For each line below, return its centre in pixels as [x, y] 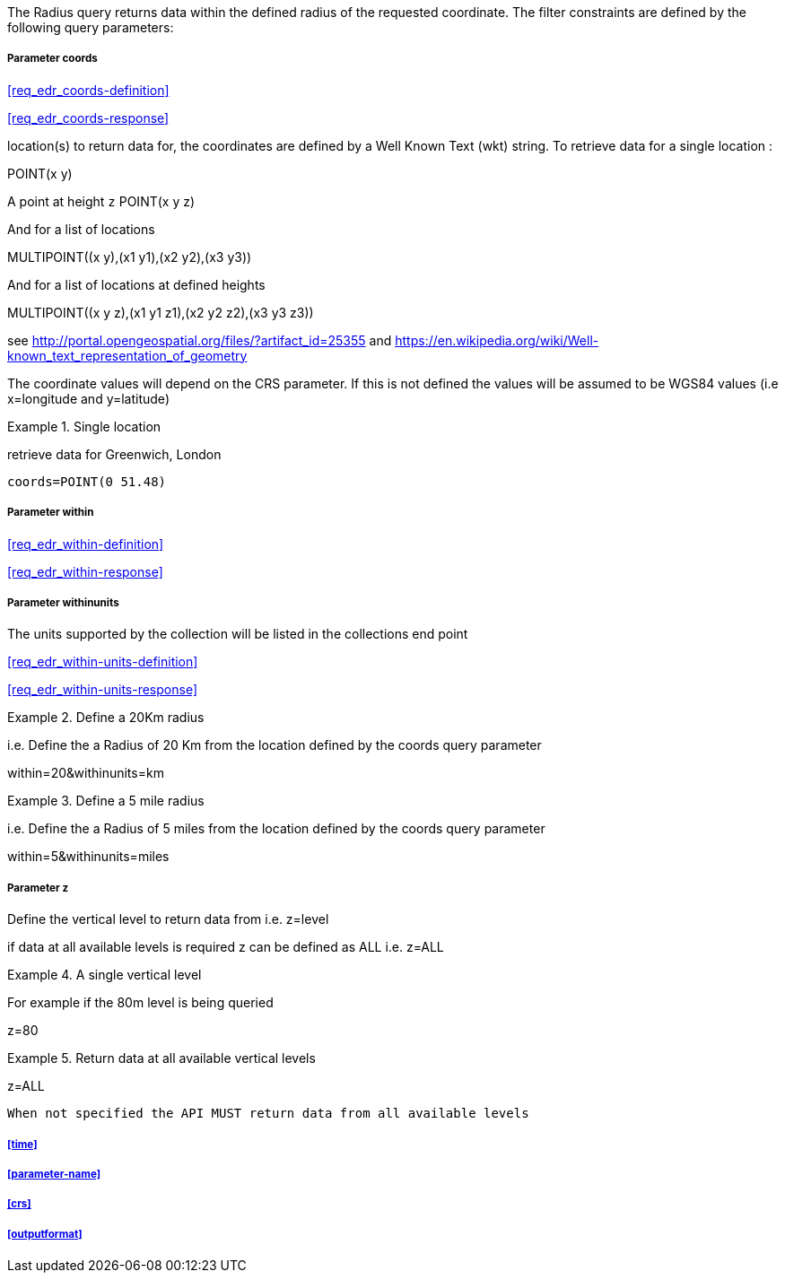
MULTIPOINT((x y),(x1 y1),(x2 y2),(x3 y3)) [130, 257]
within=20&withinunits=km [86, 773]
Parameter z [38, 888]
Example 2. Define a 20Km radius [106, 718]
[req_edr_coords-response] [88, 118]
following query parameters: [91, 27]
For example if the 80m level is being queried [140, 1003]
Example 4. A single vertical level [105, 975]
